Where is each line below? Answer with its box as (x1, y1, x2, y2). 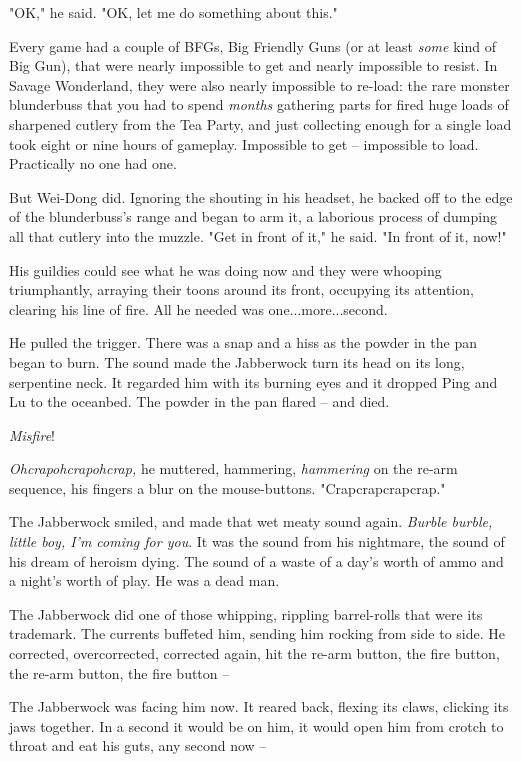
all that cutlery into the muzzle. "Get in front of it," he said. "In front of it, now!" (9, 225, 507, 246)
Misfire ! (9, 424, 55, 445)
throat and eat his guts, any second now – (9, 735, 267, 756)
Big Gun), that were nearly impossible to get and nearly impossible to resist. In (9, 55, 498, 76)
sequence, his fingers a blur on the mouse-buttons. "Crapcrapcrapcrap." (9, 477, 446, 498)
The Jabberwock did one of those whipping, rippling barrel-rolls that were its (9, 603, 483, 624)
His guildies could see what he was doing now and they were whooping (9, 259, 442, 280)
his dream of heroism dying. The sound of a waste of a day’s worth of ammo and (9, 550, 504, 571)
